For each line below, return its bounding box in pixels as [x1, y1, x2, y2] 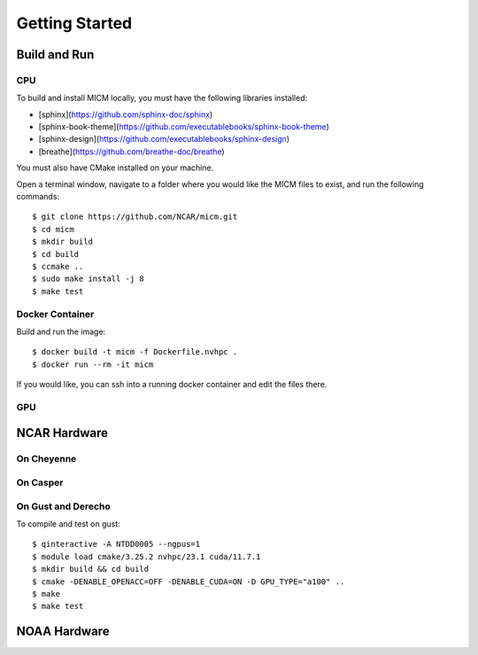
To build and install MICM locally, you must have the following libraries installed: [16, 93, 308, 104]
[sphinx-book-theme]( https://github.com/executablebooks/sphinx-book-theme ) [38, 121, 329, 132]
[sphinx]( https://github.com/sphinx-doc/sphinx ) [38, 109, 213, 120]
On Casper [16, 477, 64, 488]
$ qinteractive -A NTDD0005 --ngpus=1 [32, 539, 201, 550]
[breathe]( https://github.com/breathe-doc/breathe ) [38, 146, 225, 157]
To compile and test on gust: [16, 519, 121, 529]
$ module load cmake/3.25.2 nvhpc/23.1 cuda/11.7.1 [32, 551, 261, 562]
